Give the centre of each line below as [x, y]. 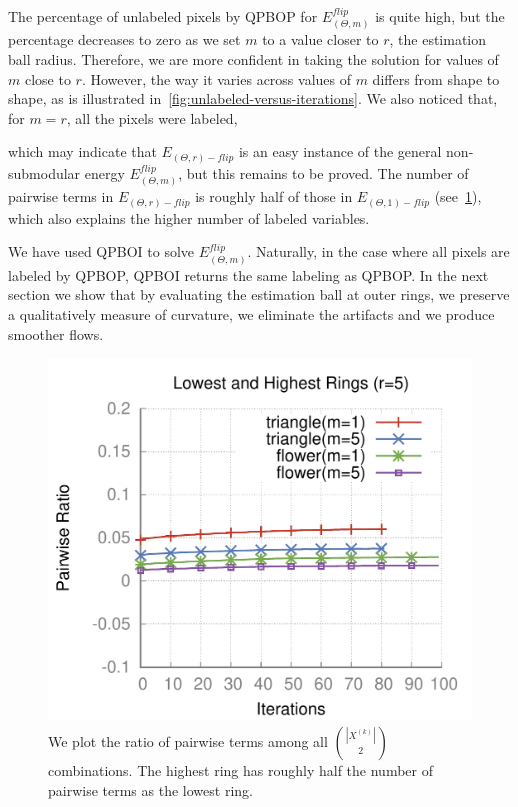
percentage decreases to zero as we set [124, 39]
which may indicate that [82, 151]
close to [47, 78]
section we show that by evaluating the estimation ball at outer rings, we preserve [259, 294]
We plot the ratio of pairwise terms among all [188, 740]
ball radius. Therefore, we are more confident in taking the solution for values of [253, 59]
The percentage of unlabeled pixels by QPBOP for [163, 16]
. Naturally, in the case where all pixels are [378, 251]
